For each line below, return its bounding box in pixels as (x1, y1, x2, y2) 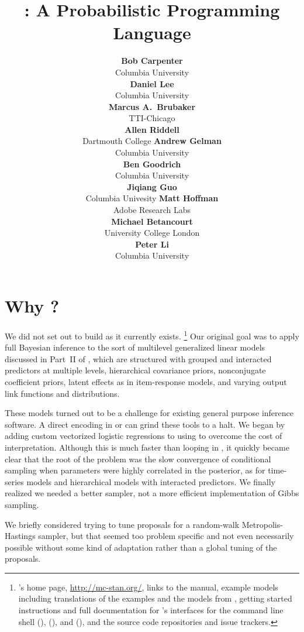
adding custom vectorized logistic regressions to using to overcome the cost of (5, 430, 282, 442)
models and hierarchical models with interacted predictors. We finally (26, 475, 276, 487)
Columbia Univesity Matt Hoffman (85, 192, 219, 204)
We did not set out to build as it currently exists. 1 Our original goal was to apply (5, 328, 299, 342)
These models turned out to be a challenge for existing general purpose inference (5, 407, 293, 419)
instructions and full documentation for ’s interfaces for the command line (18, 604, 284, 616)
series (5, 475, 24, 487)
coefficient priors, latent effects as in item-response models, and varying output (5, 375, 287, 387)
